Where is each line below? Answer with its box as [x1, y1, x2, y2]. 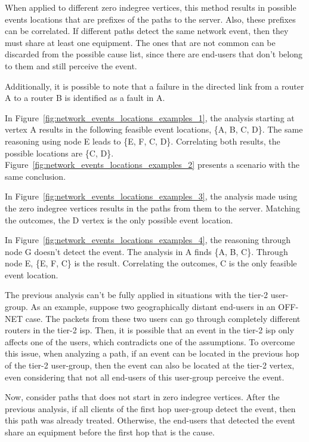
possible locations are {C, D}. [5, 146, 114, 159]
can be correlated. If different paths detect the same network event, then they [5, 24, 289, 37]
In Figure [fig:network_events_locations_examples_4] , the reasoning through [5, 234, 291, 246]
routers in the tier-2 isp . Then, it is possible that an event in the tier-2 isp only [5, 324, 294, 336]
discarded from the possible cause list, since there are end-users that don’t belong [5, 48, 302, 60]
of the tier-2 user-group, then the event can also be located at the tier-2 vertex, [5, 359, 295, 372]
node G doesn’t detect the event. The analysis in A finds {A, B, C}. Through [5, 245, 288, 257]
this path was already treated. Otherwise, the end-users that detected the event [5, 414, 296, 426]
